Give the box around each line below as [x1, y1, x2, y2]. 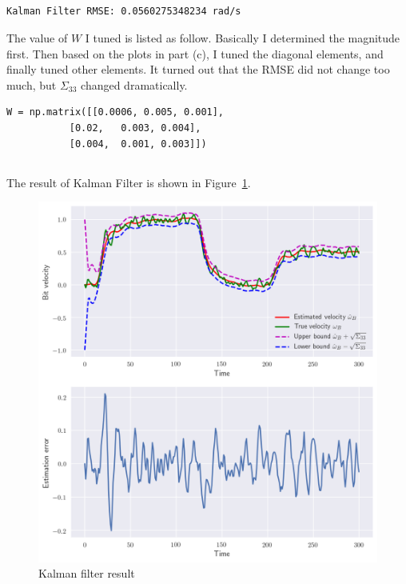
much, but [6, 76, 57, 93]
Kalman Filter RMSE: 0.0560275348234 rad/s [6, 6, 241, 18]
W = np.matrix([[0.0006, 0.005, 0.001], [6, 106, 225, 118]
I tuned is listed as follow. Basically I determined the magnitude [85, 29, 400, 46]
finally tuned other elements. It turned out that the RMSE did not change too [6, 61, 390, 78]
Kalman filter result [38, 565, 135, 582]
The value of [6, 29, 68, 46]
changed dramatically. [81, 76, 188, 93]
